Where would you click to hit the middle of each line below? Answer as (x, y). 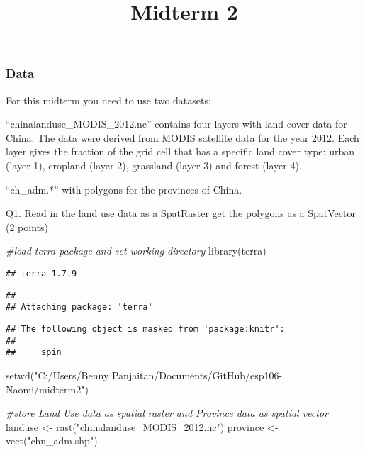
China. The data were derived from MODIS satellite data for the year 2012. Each (182, 137)
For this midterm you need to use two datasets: (108, 100)
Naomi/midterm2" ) (47, 389)
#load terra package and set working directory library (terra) (136, 251)
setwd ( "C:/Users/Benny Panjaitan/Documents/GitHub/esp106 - (144, 375)
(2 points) (27, 226)
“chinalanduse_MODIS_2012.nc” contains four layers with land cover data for (176, 124)
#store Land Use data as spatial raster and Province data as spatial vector (167, 413)
